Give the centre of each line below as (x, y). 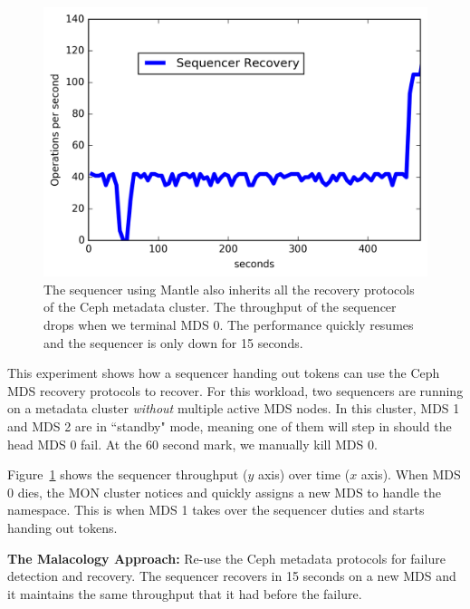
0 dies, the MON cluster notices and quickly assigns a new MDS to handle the (225, 492)
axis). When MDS (411, 474)
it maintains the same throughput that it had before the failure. (185, 593)
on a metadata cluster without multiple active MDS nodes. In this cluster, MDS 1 (234, 408)
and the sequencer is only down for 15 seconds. (173, 342)
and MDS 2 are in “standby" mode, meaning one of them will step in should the (230, 426)
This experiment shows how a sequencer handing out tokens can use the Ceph (224, 373)
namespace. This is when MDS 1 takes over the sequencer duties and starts (216, 510)
